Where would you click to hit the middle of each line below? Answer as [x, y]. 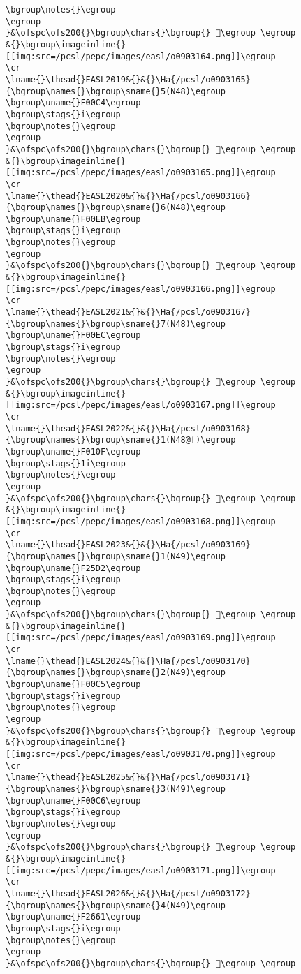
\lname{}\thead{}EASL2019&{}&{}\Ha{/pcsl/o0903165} [128, 79]
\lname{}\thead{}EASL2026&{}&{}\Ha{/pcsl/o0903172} [128, 893]
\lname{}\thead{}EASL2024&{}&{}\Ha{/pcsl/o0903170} [128, 661]
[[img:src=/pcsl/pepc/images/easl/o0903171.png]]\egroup [141, 870]
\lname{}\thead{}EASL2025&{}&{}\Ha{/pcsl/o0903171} [128, 777]
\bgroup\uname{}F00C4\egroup [73, 103]
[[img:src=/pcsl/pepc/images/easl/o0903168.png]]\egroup [141, 521]
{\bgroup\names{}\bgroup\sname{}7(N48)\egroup [116, 324]
